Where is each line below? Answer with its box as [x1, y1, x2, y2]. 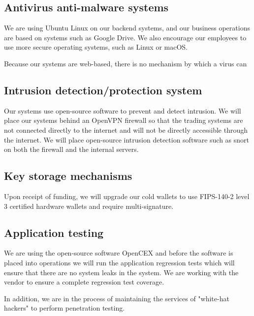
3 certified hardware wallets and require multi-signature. [4, 201, 174, 211]
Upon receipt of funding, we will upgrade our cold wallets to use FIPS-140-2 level [4, 191, 250, 201]
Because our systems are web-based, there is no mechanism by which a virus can [4, 58, 247, 68]
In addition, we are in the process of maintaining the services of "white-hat [4, 293, 229, 303]
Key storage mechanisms [4, 168, 132, 183]
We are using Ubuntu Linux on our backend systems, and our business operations [4, 23, 250, 33]
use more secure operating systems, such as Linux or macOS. [4, 42, 188, 52]
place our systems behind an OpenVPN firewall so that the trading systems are [4, 115, 243, 125]
